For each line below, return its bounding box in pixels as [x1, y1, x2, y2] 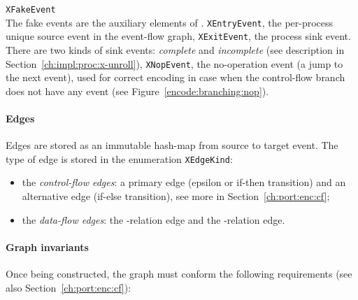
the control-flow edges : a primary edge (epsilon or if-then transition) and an [22, 175, 346, 190]
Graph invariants [6, 239, 89, 254]
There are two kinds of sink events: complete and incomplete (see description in [6, 42, 345, 57]
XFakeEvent [6, 5, 56, 15]
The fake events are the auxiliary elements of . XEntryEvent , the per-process [6, 15, 334, 29]
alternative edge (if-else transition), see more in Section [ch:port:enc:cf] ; [22, 189, 330, 203]
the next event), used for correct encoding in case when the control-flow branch [6, 70, 345, 85]
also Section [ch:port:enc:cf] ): [6, 280, 131, 294]
